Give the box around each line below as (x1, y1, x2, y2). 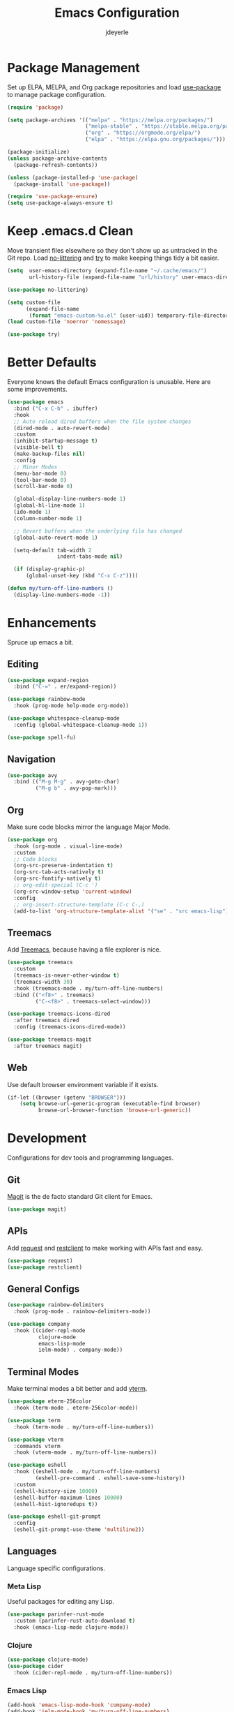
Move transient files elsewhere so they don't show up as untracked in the (7, 246, 217, 255)
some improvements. (7, 385, 68, 394)
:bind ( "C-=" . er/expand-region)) (13, 683, 117, 691)
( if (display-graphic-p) (13, 566, 86, 573)
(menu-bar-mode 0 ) (13, 470, 68, 477)
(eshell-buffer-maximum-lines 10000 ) (13, 1494, 123, 1501)
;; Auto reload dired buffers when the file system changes (13, 418, 192, 425)
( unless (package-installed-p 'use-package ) (7, 174, 139, 181)
